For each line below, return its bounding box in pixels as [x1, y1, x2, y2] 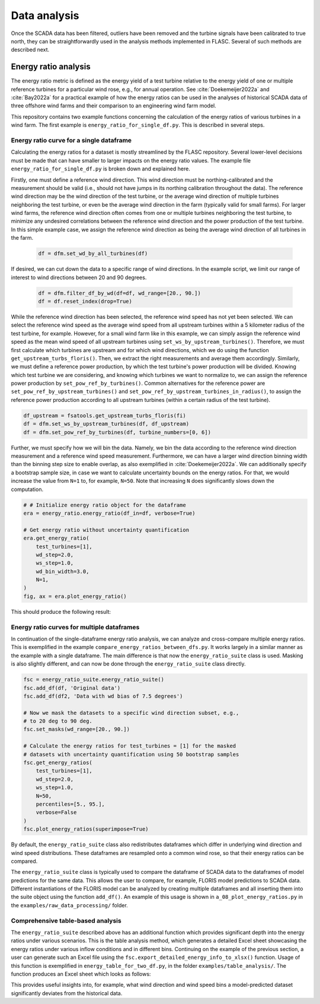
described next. [11, 46, 50, 53]
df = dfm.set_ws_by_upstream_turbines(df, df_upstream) [23, 420, 190, 427]
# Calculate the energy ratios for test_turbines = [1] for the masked [23, 743, 236, 749]
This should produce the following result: [11, 608, 111, 615]
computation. [11, 486, 44, 493]
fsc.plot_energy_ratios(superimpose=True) [23, 826, 149, 832]
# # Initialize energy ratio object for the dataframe [23, 502, 186, 508]
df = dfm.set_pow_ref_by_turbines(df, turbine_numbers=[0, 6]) [23, 429, 212, 436]
